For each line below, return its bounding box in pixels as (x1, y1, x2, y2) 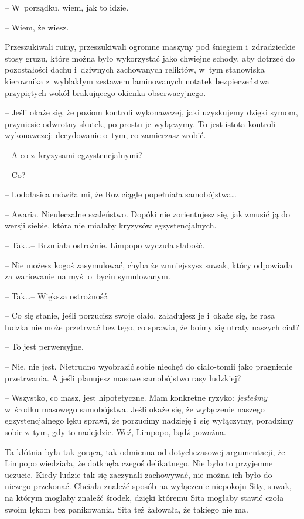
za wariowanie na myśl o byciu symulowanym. (5, 270, 170, 282)
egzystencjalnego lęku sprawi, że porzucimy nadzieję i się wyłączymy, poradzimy (5, 414, 294, 426)
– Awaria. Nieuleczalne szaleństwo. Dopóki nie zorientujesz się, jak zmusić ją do (5, 207, 291, 220)
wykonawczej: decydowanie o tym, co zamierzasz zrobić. (5, 129, 206, 141)
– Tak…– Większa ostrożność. (5, 289, 110, 302)
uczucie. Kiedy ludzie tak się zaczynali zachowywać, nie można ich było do (5, 468, 272, 480)
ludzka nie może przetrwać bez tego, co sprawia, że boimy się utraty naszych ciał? (5, 320, 299, 333)
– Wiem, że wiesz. (5, 21, 69, 33)
